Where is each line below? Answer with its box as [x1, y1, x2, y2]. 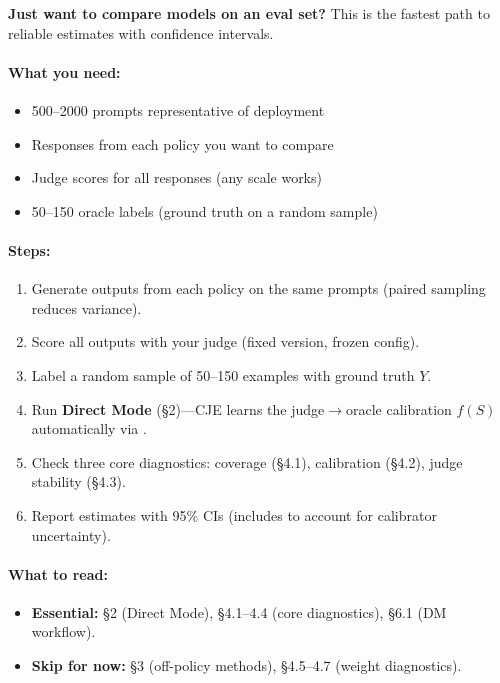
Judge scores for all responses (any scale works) [31, 167, 322, 188]
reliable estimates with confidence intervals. [8, 22, 274, 43]
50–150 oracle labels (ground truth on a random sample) [31, 200, 378, 221]
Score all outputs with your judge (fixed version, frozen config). [31, 331, 420, 352]
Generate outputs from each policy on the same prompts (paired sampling [31, 278, 486, 299]
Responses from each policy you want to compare [31, 133, 334, 154]
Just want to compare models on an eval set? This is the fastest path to [8, 3, 490, 23]
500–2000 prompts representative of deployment [31, 99, 325, 120]
